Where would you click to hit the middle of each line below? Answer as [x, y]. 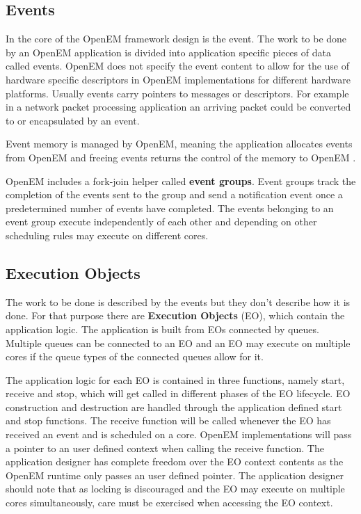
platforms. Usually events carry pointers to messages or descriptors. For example [177, 93]
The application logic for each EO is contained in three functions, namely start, [175, 379]
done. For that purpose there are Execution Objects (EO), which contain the [175, 315]
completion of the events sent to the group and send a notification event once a [174, 194]
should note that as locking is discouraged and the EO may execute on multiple [175, 489]
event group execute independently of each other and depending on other [161, 222]
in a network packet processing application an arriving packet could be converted [178, 107]
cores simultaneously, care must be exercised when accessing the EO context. [169, 503]
